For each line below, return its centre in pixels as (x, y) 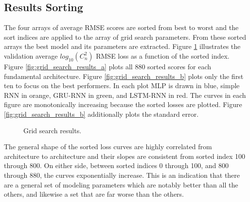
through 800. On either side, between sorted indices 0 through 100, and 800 (116, 165)
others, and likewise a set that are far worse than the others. (94, 194)
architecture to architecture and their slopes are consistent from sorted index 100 (125, 156)
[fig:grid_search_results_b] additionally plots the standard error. (101, 114)
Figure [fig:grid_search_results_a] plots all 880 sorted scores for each (108, 66)
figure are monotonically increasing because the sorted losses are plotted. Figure (123, 104)
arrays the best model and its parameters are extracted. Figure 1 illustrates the (122, 46)
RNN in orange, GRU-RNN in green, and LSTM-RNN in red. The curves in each (125, 95)
